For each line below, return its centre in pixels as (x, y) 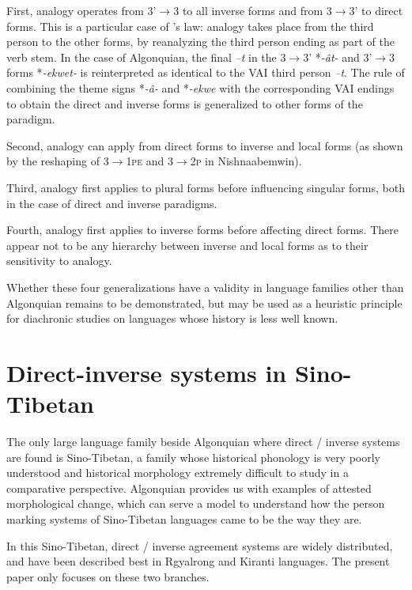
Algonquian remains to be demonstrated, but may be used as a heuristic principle (204, 303)
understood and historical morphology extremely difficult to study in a (178, 473)
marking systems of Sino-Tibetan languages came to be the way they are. (184, 518)
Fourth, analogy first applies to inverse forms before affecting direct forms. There (202, 230)
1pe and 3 (149, 161)
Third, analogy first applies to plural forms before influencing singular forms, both (206, 187)
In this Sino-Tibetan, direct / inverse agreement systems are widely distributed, (200, 545)
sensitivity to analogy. (59, 261)
